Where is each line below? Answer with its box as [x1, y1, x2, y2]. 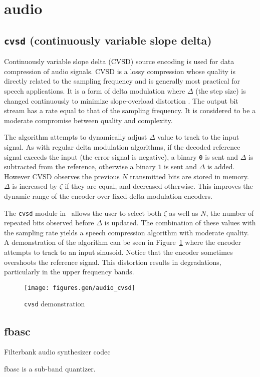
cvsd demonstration [24, 298, 85, 309]
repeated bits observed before [4, 217, 94, 228]
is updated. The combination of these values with [104, 217, 256, 228]
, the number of [206, 207, 254, 218]
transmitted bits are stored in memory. [130, 171, 249, 181]
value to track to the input [157, 132, 239, 142]
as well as [169, 207, 198, 218]
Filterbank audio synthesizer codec [4, 346, 111, 357]
